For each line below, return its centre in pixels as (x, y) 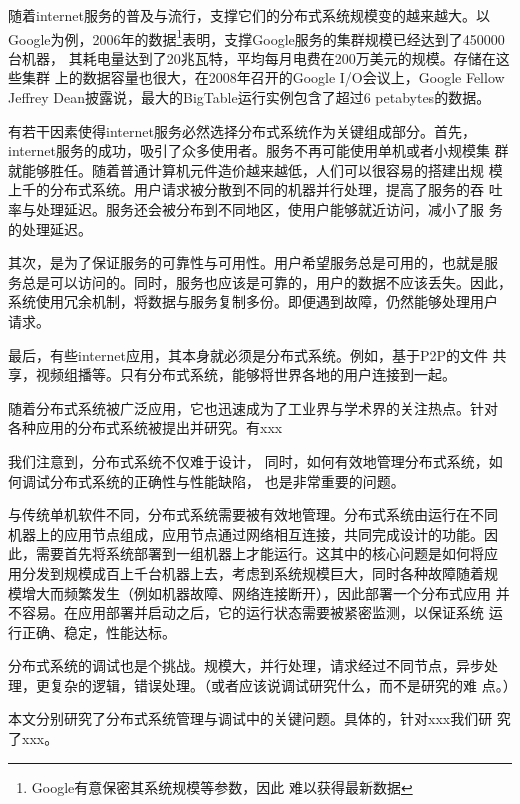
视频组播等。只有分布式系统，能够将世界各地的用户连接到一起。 (245, 374)
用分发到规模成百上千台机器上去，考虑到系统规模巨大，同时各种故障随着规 (253, 572)
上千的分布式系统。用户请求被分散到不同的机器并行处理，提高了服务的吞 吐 (255, 189)
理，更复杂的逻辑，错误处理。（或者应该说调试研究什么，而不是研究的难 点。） (262, 684)
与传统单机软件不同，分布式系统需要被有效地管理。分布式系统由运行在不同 (253, 514)
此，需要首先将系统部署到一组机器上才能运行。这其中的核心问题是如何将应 (253, 553)
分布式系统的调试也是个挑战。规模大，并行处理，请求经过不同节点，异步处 (253, 665)
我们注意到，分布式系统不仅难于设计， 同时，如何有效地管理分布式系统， (248, 460)
